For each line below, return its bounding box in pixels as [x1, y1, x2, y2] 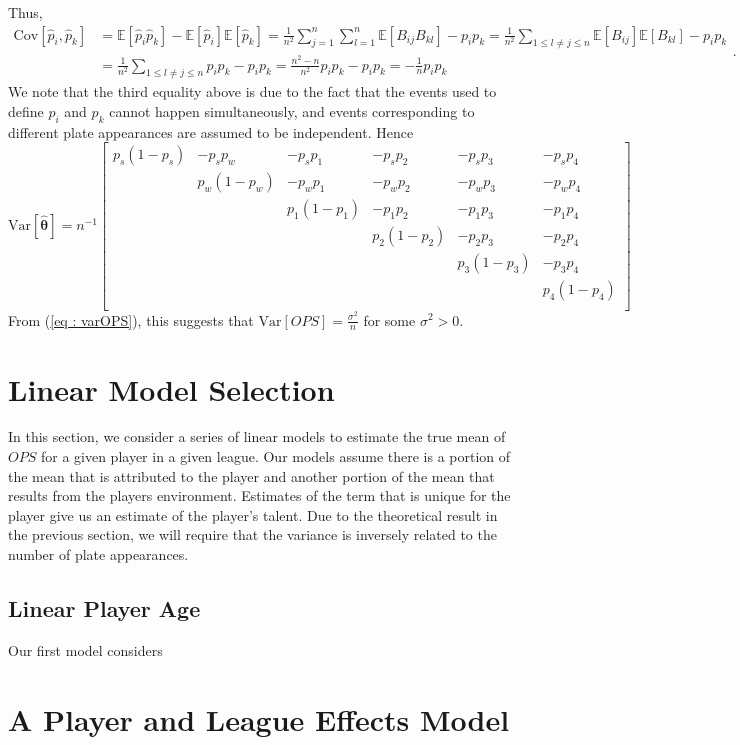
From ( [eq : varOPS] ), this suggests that [8, 309, 254, 330]
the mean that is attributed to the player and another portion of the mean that [8, 465, 495, 486]
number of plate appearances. [8, 544, 189, 565]
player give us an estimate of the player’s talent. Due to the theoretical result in [8, 504, 498, 525]
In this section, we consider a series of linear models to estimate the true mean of [8, 426, 506, 447]
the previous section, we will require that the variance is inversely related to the [8, 524, 497, 545]
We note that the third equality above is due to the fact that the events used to [8, 81, 497, 102]
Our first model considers [8, 639, 163, 660]
